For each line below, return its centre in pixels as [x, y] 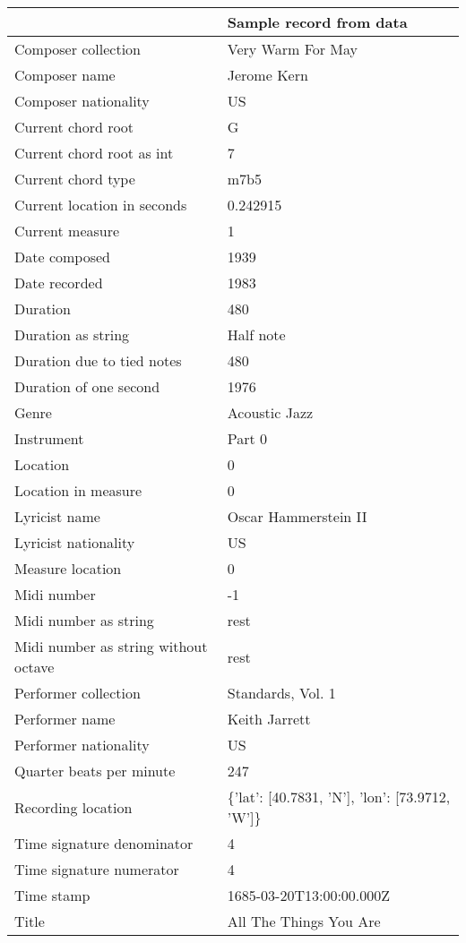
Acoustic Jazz [270, 412]
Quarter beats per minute [95, 771]
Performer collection [78, 693]
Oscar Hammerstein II [297, 516]
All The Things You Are [304, 921]
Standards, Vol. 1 [281, 693]
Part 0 [247, 438]
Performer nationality [82, 745]
